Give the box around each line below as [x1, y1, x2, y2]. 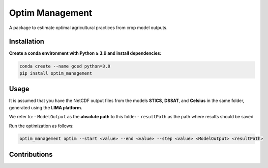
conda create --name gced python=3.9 [19, 64, 111, 69]
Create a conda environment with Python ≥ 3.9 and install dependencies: [9, 50, 162, 56]
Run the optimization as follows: [9, 123, 74, 129]
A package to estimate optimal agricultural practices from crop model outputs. [9, 25, 168, 31]
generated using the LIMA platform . [9, 104, 82, 110]
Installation [9, 37, 44, 46]
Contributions [9, 150, 53, 159]
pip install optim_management [19, 70, 92, 76]
